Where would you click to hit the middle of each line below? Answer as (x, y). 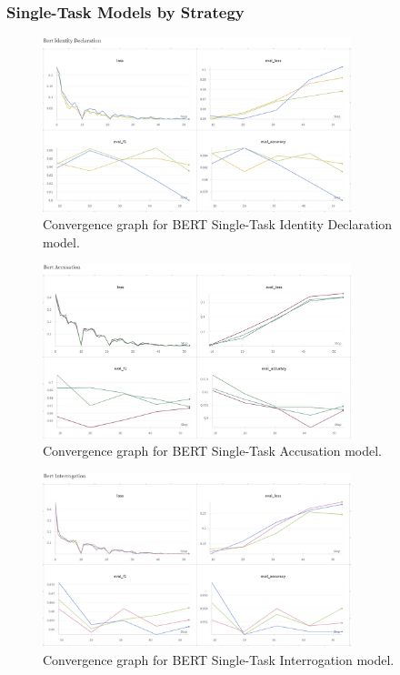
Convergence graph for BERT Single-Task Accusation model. (213, 451)
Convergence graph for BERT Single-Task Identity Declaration (218, 224)
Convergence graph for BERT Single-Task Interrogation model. (219, 659)
